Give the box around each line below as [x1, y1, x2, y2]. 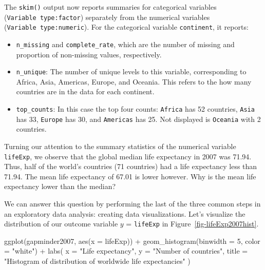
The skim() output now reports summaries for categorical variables [4, 2, 217, 12]
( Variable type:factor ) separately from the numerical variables [4, 11, 210, 22]
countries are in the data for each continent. [16, 86, 155, 97]
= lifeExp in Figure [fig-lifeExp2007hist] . [126, 218, 259, 229]
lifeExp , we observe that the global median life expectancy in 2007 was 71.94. [4, 151, 252, 161]
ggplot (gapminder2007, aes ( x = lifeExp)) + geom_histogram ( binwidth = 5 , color [4, 235, 260, 246]
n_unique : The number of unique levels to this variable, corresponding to [16, 66, 247, 77]
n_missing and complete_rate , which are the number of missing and [16, 38, 235, 49]
